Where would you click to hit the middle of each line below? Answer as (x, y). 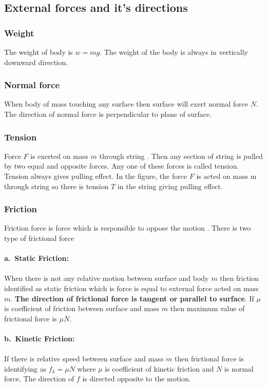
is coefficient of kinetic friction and (159, 368)
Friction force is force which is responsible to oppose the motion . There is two (128, 228)
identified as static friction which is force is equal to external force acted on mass (131, 288)
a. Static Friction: (36, 258)
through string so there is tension (56, 186)
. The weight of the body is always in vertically (174, 52)
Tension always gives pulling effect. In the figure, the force (96, 176)
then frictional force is (209, 359)
